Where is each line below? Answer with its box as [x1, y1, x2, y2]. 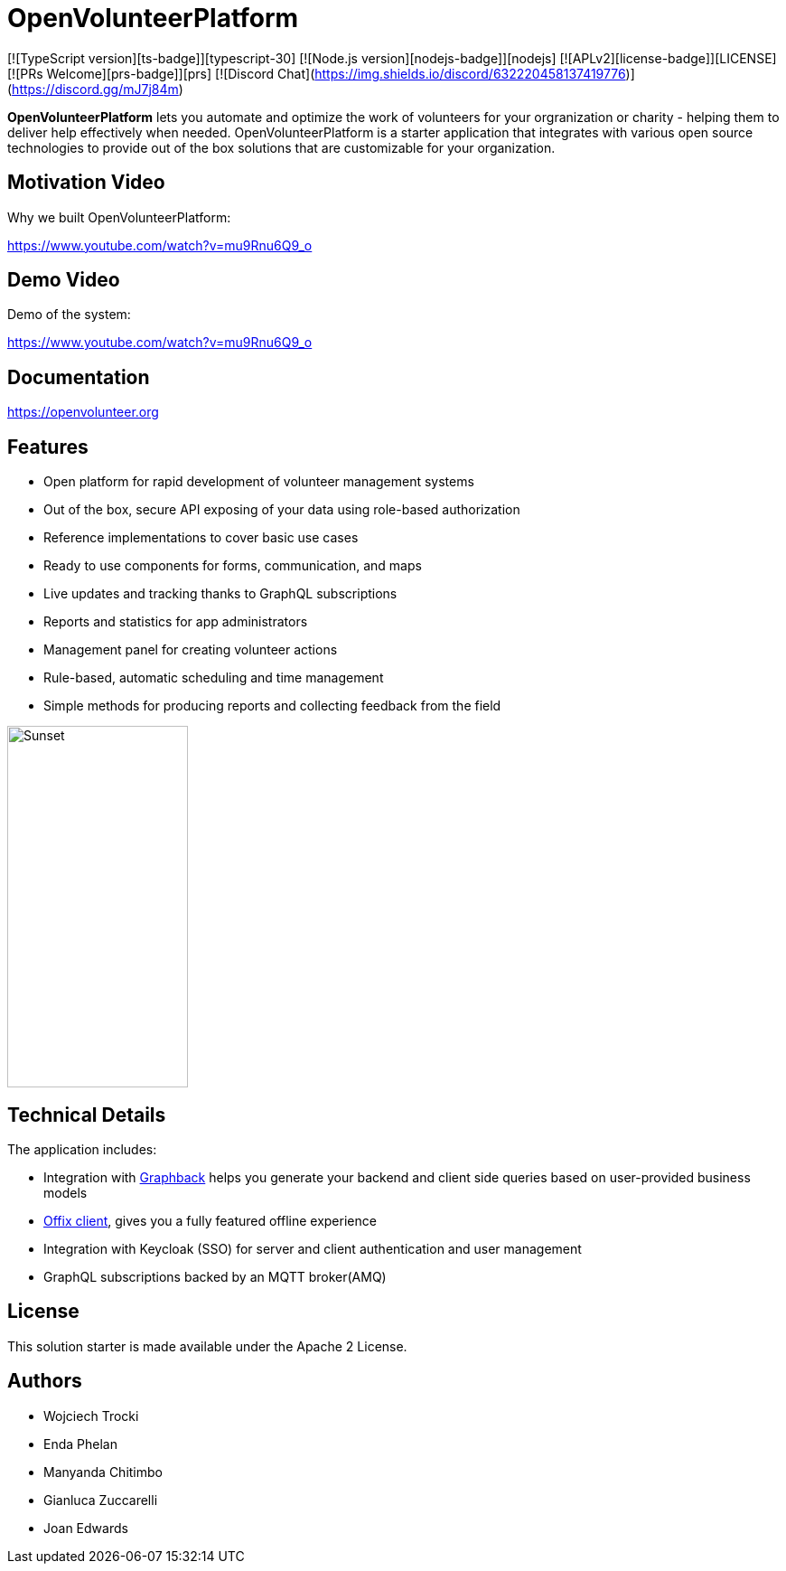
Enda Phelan [43, 1435, 117, 1452]
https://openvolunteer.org [7, 404, 159, 420]
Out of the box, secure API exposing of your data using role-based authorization [43, 502, 520, 518]
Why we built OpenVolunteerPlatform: [7, 209, 231, 225]
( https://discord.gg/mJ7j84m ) [7, 80, 183, 97]
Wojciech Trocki [43, 1407, 139, 1424]
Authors [7, 1369, 82, 1393]
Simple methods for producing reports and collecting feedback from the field [43, 698, 501, 714]
